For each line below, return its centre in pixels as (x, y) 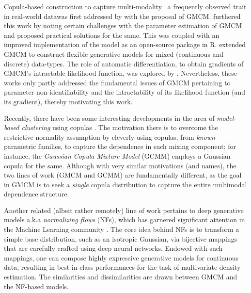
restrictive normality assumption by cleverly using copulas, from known (110, 137)
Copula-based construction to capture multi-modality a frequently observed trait (125, 6)
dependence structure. (37, 194)
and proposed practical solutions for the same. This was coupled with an (112, 35)
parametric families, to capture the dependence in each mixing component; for (120, 146)
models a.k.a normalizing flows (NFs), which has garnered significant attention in (125, 220)
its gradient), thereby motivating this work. (68, 101)
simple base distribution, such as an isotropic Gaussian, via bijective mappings (121, 238)
